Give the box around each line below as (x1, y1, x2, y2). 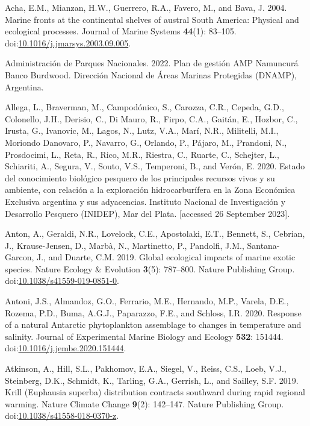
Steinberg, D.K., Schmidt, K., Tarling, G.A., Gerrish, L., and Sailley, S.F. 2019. (5, 374, 299, 386)
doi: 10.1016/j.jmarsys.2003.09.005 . (5, 36, 131, 49)
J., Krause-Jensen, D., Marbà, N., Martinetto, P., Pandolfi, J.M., (5, 239, 244, 251)
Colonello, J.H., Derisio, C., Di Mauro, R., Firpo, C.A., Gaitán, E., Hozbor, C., (5, 112, 298, 125)
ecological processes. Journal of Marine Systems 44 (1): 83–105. (5, 25, 237, 37)
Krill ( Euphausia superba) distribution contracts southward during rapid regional (5, 386, 305, 398)
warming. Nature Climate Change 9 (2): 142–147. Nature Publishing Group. (5, 397, 284, 410)
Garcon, (5, 251, 34, 263)
